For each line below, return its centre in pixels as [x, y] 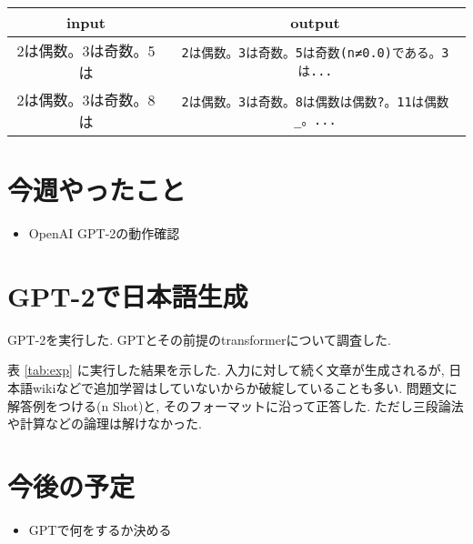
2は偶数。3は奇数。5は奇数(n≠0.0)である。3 [315, 53]
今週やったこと [97, 190]
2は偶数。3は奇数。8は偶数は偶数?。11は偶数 [315, 102]
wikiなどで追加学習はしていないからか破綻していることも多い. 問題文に [245, 388]
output [315, 22]
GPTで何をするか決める [100, 529]
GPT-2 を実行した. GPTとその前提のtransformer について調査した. [199, 339]
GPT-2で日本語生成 [128, 295]
